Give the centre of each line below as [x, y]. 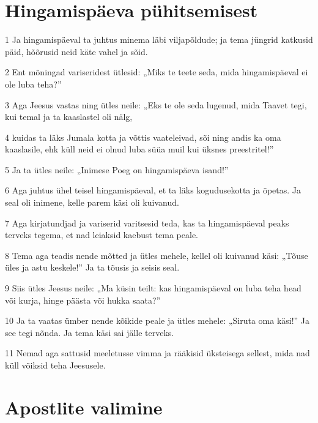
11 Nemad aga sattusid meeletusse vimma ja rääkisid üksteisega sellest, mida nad [157, 353]
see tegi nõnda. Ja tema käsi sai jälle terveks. [90, 332]
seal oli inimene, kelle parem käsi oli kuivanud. [92, 202]
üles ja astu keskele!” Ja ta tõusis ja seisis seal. [92, 267]
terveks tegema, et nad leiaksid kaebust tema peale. [102, 235]
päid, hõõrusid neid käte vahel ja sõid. [76, 51]
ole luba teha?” [33, 84]
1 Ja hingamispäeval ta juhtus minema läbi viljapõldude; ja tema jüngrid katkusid [159, 39]
